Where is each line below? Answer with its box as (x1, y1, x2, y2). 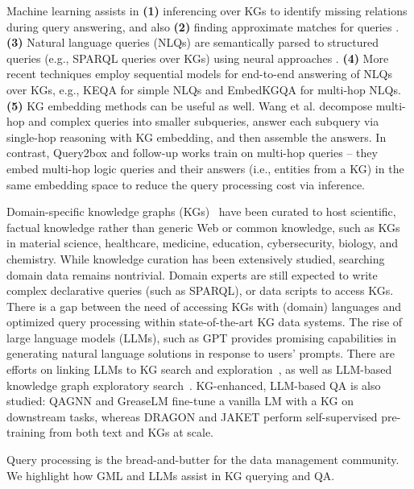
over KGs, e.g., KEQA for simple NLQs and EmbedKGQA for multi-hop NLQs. (6, 81, 401, 97)
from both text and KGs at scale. (48, 424, 214, 441)
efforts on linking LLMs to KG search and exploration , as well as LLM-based (6, 361, 392, 378)
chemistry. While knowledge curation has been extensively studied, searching (6, 250, 385, 267)
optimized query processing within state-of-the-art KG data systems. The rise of (6, 313, 403, 330)
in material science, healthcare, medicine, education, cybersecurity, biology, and (6, 234, 399, 251)
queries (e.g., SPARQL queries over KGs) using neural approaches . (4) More (6, 49, 389, 66)
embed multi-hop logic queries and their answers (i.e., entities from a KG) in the (6, 160, 404, 176)
